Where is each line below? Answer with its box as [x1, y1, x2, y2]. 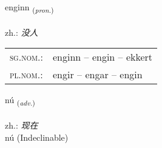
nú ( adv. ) [5, 93, 35, 108]
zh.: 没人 [5, 25, 38, 38]
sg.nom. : [10, 50, 43, 64]
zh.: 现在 [5, 119, 38, 132]
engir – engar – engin [53, 67, 143, 82]
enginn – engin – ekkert [53, 50, 153, 64]
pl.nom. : [10, 67, 43, 82]
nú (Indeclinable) [5, 130, 69, 143]
